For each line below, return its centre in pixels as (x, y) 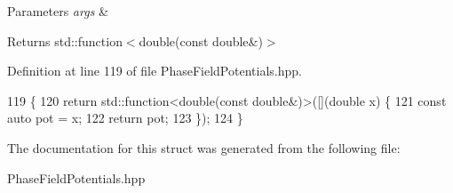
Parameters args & (58, 11)
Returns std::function (65, 40)
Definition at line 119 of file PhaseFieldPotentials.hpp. (155, 71)
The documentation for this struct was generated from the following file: (204, 147)
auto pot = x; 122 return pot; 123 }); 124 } (125, 118)
